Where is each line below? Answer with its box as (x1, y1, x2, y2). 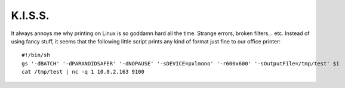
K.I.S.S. (11, 9, 50, 22)
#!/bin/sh (21, 52, 50, 59)
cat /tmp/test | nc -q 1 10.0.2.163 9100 (21, 68, 144, 76)
